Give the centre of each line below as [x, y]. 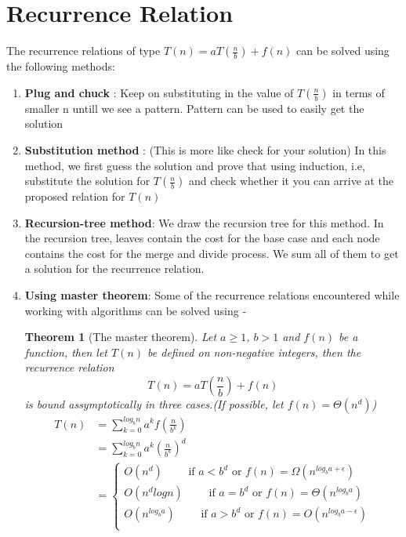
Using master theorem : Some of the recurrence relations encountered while [212, 295]
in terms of [359, 92]
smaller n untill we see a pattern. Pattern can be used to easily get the [194, 108]
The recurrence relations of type [83, 51]
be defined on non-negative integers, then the [254, 352]
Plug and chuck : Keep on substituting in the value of [159, 92]
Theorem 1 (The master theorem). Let [121, 337]
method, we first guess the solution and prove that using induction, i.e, [195, 165]
